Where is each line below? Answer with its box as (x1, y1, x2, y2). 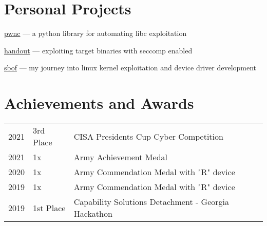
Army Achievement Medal (73, 151, 167, 163)
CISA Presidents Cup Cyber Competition (73, 130, 223, 142)
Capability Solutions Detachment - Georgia (73, 196, 230, 208)
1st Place (33, 201, 66, 214)
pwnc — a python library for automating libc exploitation (4, 28, 187, 39)
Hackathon (73, 208, 112, 220)
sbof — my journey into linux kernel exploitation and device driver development (4, 62, 257, 73)
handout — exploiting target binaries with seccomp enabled (4, 45, 193, 55)
